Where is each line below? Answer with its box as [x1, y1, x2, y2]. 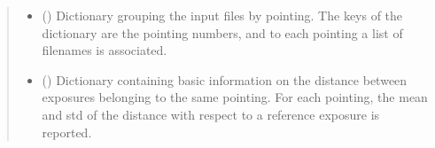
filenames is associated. [42, 41, 167, 59]
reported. [42, 122, 92, 141]
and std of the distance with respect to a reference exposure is [42, 105, 380, 123]
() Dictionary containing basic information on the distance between [42, 70, 408, 89]
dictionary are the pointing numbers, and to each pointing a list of [42, 23, 403, 42]
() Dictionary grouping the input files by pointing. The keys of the [42, 6, 403, 24]
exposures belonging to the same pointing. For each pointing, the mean [42, 88, 428, 106]
